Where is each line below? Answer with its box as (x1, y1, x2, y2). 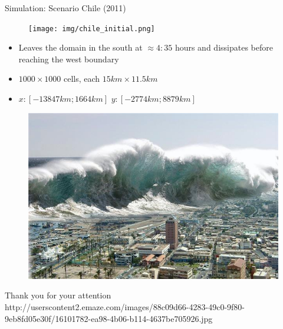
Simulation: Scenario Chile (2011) (5, 2, 126, 14)
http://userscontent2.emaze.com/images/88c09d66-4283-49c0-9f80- (5, 301, 245, 313)
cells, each (64, 72, 100, 85)
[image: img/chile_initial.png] (28, 24, 155, 33)
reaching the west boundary (18, 52, 119, 65)
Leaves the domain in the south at (18, 41, 143, 54)
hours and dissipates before (175, 41, 273, 54)
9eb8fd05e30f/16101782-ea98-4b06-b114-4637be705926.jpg (5, 312, 213, 324)
